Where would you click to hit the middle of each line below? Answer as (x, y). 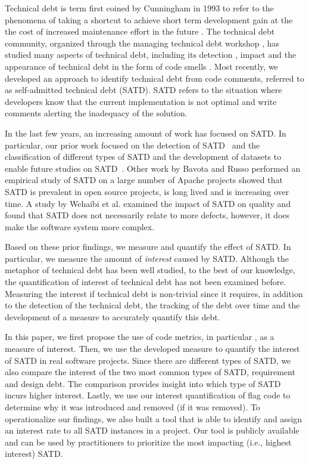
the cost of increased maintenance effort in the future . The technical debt (140, 31)
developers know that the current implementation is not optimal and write (141, 101)
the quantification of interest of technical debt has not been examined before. (146, 282)
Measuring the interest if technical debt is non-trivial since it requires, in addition (154, 293)
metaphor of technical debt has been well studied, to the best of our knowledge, (150, 270)
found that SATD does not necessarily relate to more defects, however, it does (147, 215)
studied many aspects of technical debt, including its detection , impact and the (151, 55)
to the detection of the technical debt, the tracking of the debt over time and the (152, 305)
